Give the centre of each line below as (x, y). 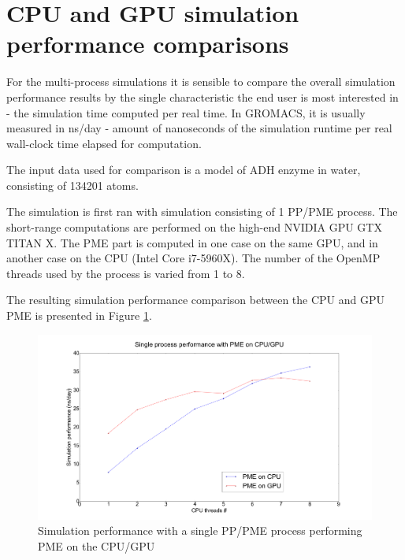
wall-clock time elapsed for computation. (104, 143)
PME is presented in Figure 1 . (79, 315)
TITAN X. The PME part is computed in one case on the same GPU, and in (192, 242)
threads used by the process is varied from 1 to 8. (126, 273)
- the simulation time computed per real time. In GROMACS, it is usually (186, 112)
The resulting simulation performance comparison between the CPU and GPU (195, 300)
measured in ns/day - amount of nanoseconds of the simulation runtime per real (199, 128)
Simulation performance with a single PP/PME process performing (200, 530)
